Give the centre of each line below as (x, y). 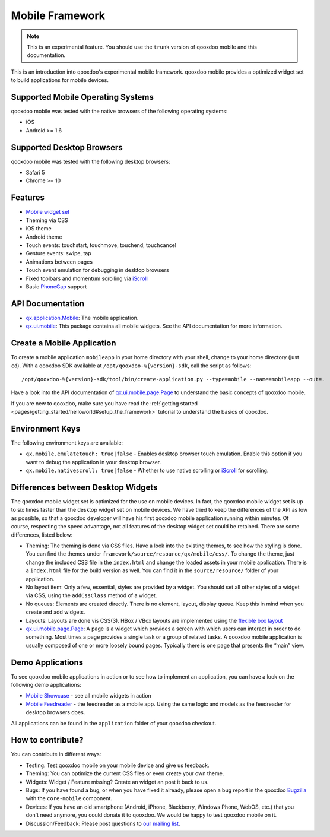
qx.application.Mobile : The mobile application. (82, 318)
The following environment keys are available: (67, 443)
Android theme (44, 237)
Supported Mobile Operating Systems (82, 97)
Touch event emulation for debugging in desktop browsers (97, 270)
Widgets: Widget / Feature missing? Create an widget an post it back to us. (117, 782)
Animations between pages (59, 262)
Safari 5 (35, 173)
